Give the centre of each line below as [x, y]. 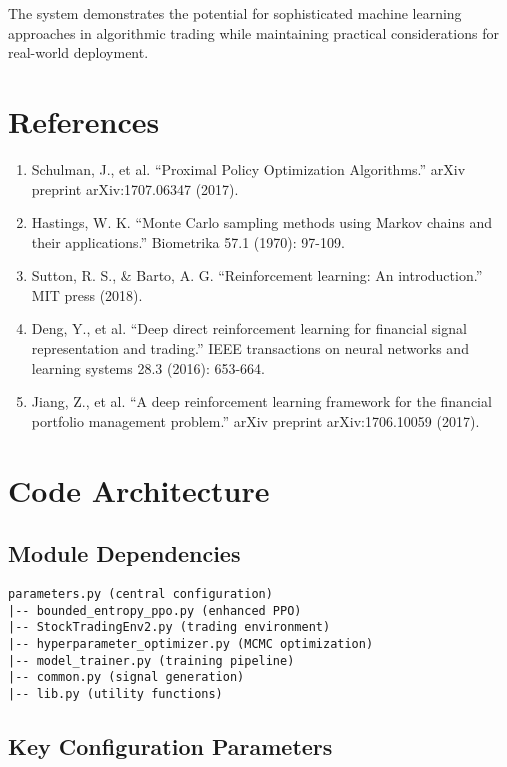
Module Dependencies [124, 553]
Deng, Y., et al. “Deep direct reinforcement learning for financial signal [249, 328]
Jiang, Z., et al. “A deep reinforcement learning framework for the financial [261, 401]
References [84, 120]
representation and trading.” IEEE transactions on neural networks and [250, 348]
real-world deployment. [78, 52]
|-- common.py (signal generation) [126, 677]
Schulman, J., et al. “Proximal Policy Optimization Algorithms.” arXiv [248, 168]
